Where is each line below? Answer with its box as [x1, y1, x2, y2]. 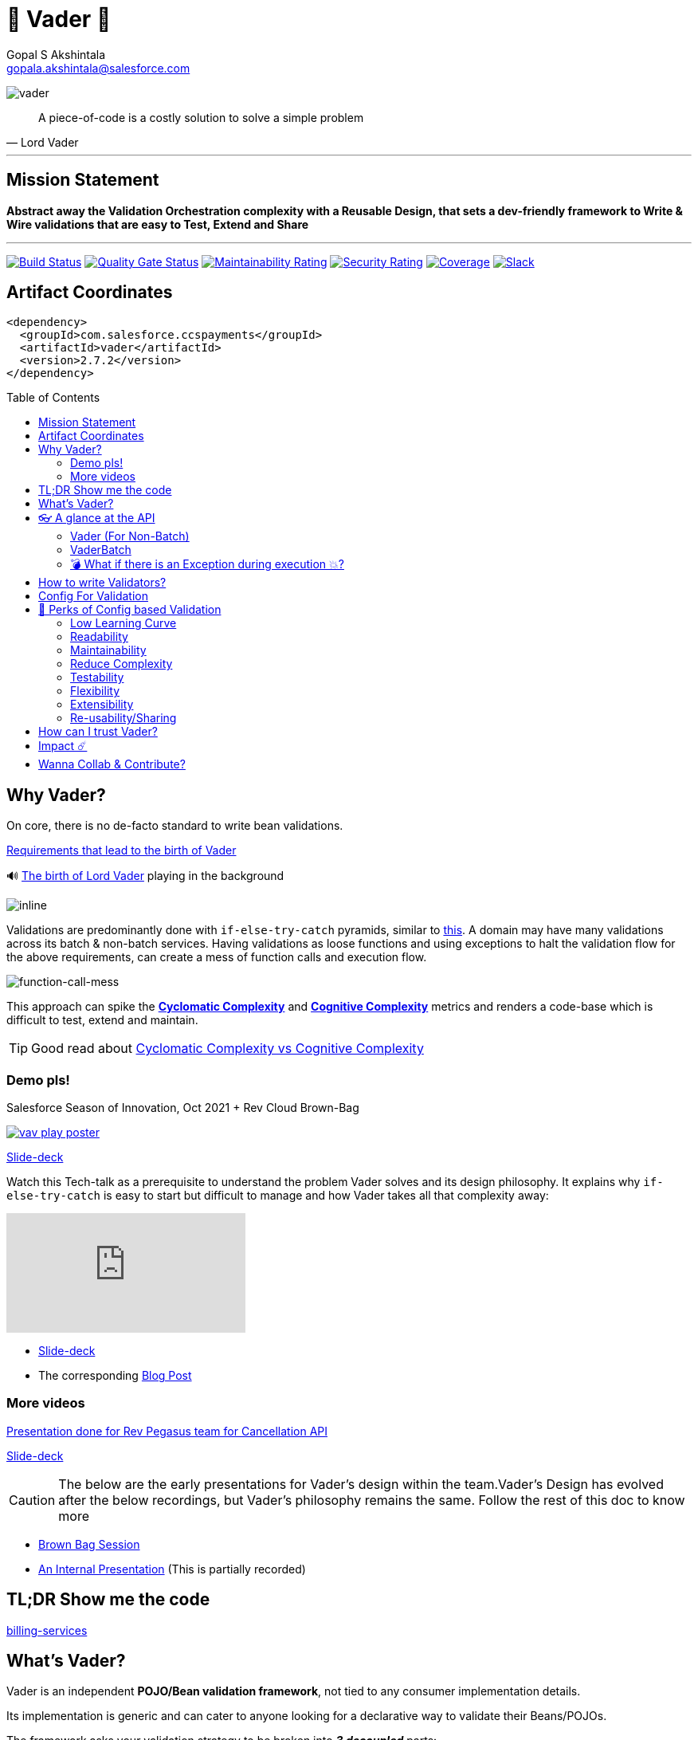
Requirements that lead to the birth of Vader [6, 843, 237, 858]
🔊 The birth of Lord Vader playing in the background [6, 869, 284, 883]
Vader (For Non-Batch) [70, 529, 190, 544]
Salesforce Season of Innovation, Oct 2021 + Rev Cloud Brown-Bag [6, 1101, 359, 1115]
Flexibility [70, 684, 120, 698]
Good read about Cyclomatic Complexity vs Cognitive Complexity [31, 1040, 424, 1057]
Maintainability [70, 643, 147, 658]
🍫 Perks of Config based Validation [38, 603, 222, 617]
